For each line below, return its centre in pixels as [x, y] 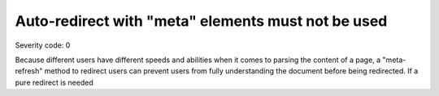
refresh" [29, 71]
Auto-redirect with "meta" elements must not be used [201, 21]
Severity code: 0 [43, 45]
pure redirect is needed [54, 82]
